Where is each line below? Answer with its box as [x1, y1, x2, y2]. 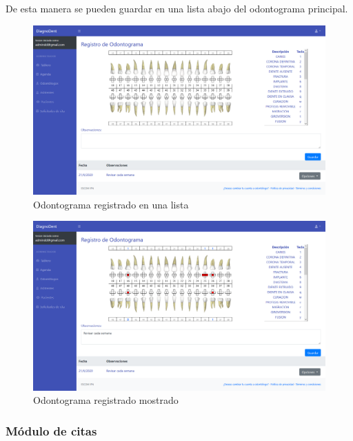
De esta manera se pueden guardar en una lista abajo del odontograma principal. [6, 1, 348, 15]
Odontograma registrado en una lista [33, 197, 189, 211]
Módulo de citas [6, 422, 97, 439]
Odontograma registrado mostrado [33, 393, 179, 407]
